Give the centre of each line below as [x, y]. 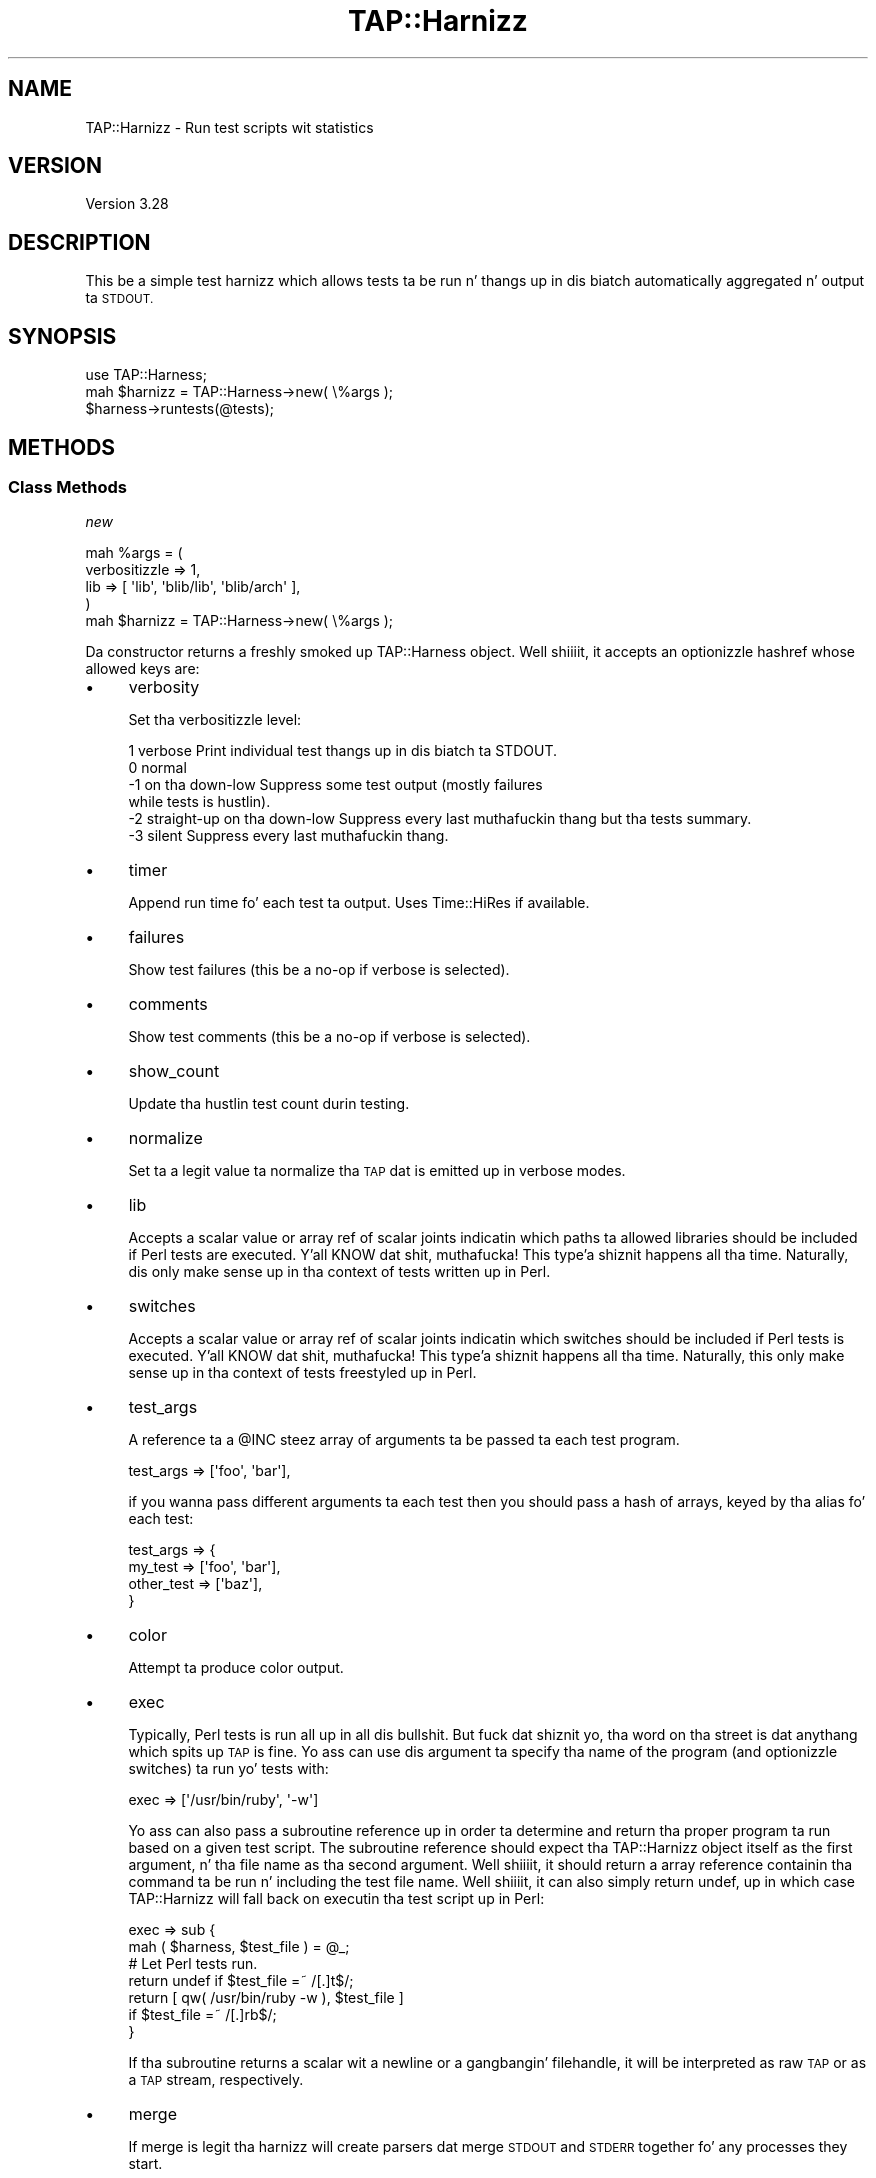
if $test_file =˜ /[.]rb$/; [202, 2015]
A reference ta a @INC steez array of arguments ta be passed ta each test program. [404, 1440]
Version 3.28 [127, 204]
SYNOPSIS [62, 336]
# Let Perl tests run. [193, 1964]
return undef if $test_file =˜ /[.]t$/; [241, 1981]
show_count [174, 1071]
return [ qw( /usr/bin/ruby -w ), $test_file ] [266, 1998]
